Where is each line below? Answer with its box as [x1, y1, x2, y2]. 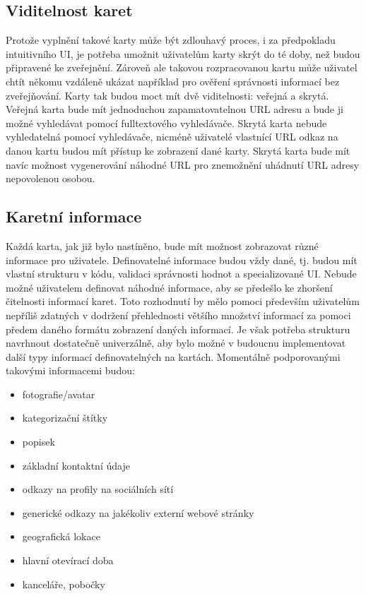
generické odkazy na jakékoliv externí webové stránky [22, 505, 254, 520]
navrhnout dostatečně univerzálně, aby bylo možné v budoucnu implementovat [6, 335, 346, 350]
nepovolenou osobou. [6, 171, 95, 186]
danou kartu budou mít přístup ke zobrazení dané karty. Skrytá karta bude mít [6, 143, 350, 157]
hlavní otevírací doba [22, 553, 114, 568]
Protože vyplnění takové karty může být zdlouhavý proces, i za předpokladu [6, 32, 336, 47]
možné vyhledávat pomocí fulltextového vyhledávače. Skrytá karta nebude [6, 115, 327, 130]
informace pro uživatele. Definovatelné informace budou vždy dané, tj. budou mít [6, 252, 358, 267]
